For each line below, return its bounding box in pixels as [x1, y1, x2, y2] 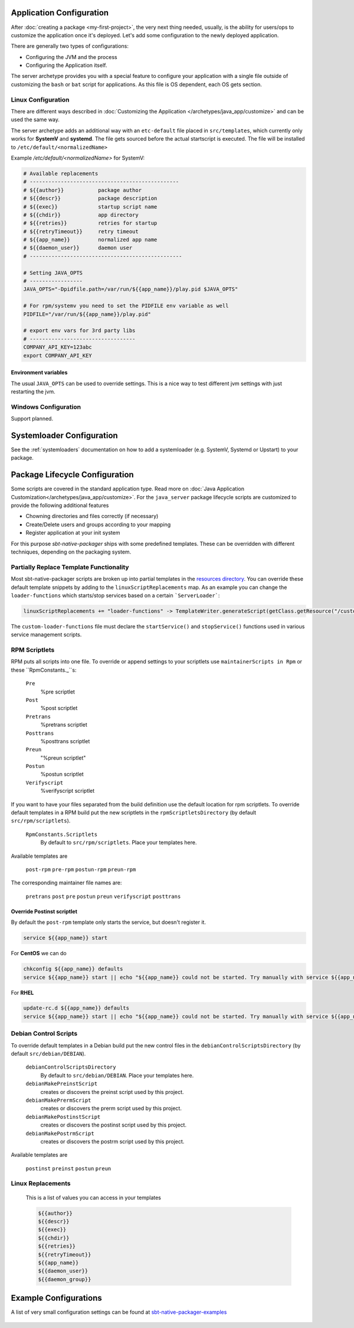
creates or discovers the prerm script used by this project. [40, 1105, 182, 1112]
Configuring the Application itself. [25, 62, 107, 69]
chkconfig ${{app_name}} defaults [23, 966, 123, 972]
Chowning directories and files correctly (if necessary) [25, 513, 159, 520]
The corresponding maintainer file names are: [11, 879, 122, 886]
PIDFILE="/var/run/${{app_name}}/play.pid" [23, 311, 152, 317]
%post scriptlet [40, 705, 78, 712]
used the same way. [11, 116, 60, 123]
